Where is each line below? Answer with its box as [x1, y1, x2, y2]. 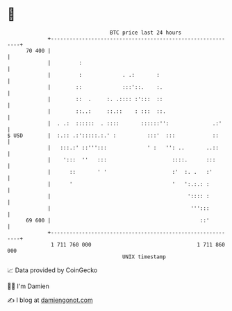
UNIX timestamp [122, 253, 167, 260]
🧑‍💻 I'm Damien [7, 282, 50, 290]
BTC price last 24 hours [110, 29, 182, 36]
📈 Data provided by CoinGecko [7, 266, 98, 274]
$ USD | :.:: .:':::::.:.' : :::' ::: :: [7, 132, 219, 139]
